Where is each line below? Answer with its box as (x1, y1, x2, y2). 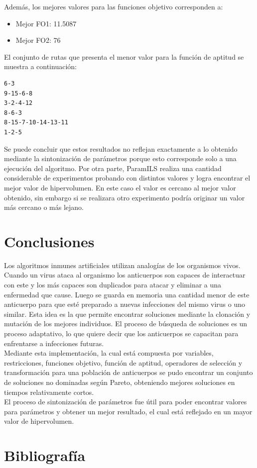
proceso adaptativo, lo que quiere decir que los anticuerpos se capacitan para (4, 328, 239, 338)
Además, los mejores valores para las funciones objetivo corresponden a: (4, 1, 223, 11)
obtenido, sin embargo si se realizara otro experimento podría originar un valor (4, 192, 245, 202)
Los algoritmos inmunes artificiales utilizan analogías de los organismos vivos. (4, 260, 241, 270)
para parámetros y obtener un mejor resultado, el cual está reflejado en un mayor (4, 406, 253, 416)
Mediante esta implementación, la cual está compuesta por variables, (4, 348, 214, 358)
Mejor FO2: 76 (15, 35, 61, 45)
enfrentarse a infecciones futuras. (4, 338, 104, 348)
